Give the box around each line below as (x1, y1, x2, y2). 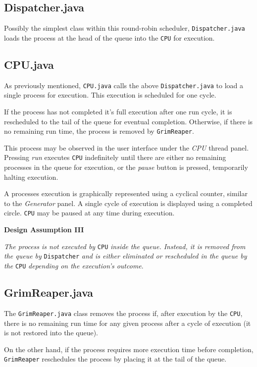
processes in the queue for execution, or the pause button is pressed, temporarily (4, 162, 248, 172)
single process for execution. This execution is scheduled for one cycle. (4, 90, 216, 100)
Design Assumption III (4, 224, 84, 235)
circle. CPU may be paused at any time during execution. (4, 208, 175, 218)
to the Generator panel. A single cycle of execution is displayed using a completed (4, 198, 253, 208)
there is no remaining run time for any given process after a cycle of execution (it (4, 317, 251, 328)
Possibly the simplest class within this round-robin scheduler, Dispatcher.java (4, 23, 245, 33)
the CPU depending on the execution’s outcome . (4, 261, 144, 270)
